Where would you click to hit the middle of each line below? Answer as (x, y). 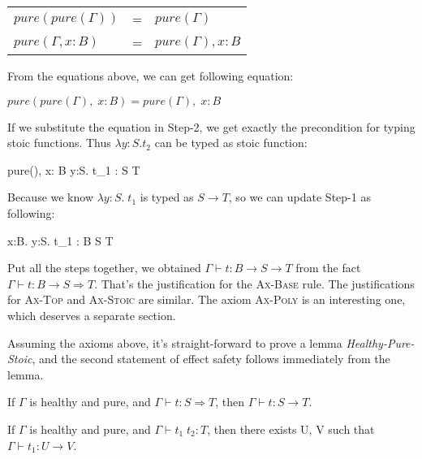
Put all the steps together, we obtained (104, 268)
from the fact (328, 268)
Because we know (51, 197)
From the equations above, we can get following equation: (151, 76)
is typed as (167, 197)
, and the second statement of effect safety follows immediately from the (211, 359)
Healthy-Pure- (380, 342)
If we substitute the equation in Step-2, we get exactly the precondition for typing (211, 126)
